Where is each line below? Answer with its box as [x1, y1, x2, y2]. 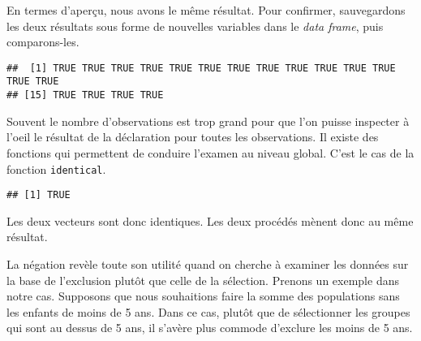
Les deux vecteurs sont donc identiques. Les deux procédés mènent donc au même [6, 212, 414, 229]
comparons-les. [6, 33, 79, 50]
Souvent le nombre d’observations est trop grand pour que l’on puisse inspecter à [6, 112, 410, 129]
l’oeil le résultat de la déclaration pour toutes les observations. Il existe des [6, 128, 379, 145]
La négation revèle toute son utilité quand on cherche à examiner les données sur [6, 256, 409, 273]
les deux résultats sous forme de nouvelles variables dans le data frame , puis [6, 17, 384, 34]
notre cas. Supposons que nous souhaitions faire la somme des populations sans [6, 287, 400, 304]
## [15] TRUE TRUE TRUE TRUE [6, 89, 164, 101]
